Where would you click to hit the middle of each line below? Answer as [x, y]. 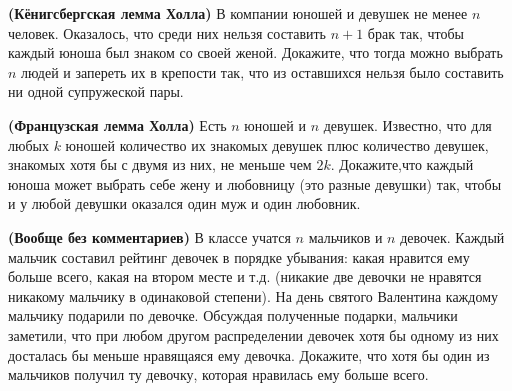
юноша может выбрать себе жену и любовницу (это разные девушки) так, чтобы [255, 183]
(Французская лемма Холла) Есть [117, 124]
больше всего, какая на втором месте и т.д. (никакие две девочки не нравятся [245, 276]
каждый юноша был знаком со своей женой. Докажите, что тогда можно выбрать [255, 52]
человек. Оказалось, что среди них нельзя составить [167, 32]
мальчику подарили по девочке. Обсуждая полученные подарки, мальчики [233, 315]
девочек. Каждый [452, 236]
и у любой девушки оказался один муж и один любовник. [184, 203]
